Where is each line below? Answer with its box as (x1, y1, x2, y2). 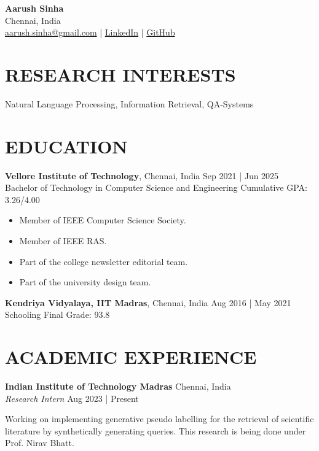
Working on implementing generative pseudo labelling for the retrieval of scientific (5, 412, 314, 425)
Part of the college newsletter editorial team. (19, 255, 188, 268)
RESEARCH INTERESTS (5, 61, 236, 87)
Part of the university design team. (19, 276, 151, 288)
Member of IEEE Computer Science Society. (19, 214, 186, 226)
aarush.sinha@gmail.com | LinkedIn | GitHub (5, 26, 175, 39)
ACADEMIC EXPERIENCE (5, 344, 257, 369)
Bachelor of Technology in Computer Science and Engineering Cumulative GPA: (5, 181, 307, 194)
